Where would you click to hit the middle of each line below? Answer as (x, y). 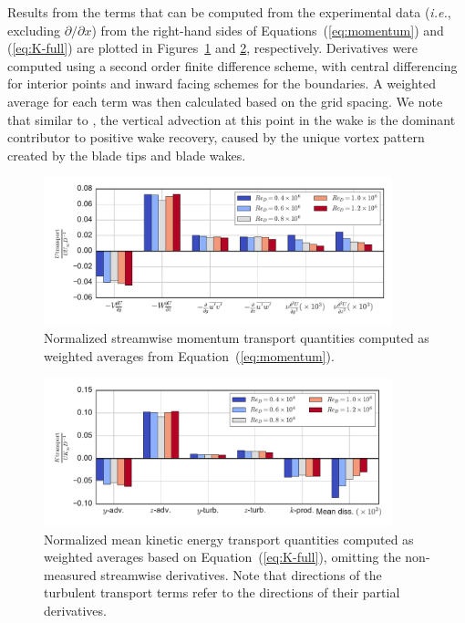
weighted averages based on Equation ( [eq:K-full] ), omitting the (222, 557)
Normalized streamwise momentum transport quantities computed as (237, 338)
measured (70, 574)
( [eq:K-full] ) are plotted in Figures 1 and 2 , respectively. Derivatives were (213, 48)
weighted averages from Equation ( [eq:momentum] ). (189, 356)
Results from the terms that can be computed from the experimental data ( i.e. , (229, 12)
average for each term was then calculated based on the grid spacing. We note (225, 101)
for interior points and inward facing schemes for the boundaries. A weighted (222, 83)
